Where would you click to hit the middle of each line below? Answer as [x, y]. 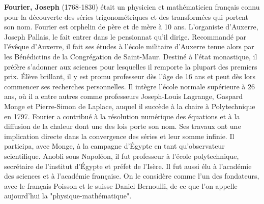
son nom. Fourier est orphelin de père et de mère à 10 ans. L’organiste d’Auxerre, [131, 27]
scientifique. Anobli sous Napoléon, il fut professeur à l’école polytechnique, [122, 156]
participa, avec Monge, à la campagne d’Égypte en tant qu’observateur [114, 146]
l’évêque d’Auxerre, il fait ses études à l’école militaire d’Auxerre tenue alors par [129, 46]
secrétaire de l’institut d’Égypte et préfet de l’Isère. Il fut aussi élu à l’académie [128, 166]
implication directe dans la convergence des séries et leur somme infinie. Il [119, 136]
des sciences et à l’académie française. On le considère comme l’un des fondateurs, [132, 176]
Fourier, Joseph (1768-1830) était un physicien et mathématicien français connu [132, 7]
